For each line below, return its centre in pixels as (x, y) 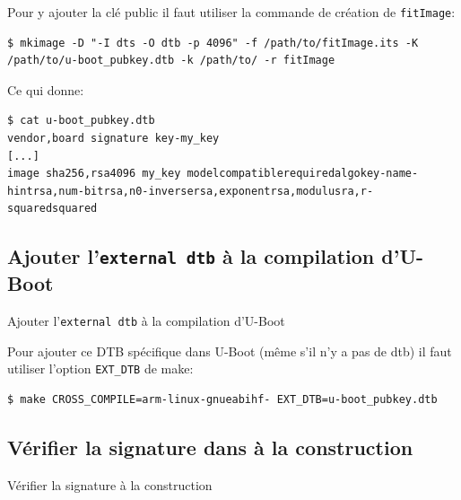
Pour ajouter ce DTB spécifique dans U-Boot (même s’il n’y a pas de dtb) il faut (230, 351)
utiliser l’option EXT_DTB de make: (100, 368)
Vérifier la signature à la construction (110, 484)
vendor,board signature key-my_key (113, 139)
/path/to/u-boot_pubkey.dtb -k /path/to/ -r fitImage (171, 61)
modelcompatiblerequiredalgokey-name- (303, 174)
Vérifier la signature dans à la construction (210, 447)
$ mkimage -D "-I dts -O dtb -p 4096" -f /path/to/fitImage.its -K (213, 43)
